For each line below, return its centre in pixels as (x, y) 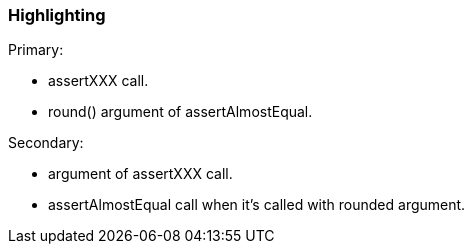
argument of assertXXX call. (140, 174)
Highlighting (57, 15)
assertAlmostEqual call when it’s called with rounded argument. (257, 205)
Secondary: (46, 143)
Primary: (36, 50)
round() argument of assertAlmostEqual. (180, 112)
